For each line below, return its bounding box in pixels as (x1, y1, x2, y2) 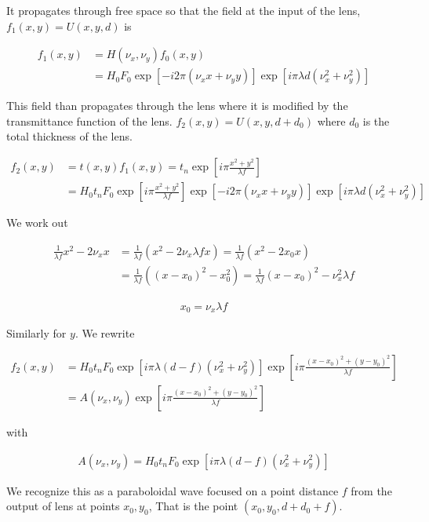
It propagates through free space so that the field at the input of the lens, (6, 2, 361, 18)
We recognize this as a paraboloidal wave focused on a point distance (6, 482, 339, 498)
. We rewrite (75, 325, 135, 341)
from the (351, 482, 392, 498)
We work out (6, 214, 68, 231)
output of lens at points (6, 498, 120, 514)
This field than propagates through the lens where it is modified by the (6, 97, 348, 114)
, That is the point (148, 498, 238, 514)
